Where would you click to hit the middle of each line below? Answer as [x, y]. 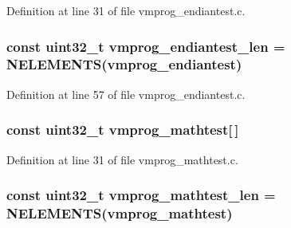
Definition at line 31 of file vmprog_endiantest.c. [126, 10]
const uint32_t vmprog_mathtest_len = [141, 195]
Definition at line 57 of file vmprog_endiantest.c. [126, 94]
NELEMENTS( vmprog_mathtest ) [120, 212]
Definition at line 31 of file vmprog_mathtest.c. [122, 159]
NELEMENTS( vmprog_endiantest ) [124, 64]
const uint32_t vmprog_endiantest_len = [146, 46]
